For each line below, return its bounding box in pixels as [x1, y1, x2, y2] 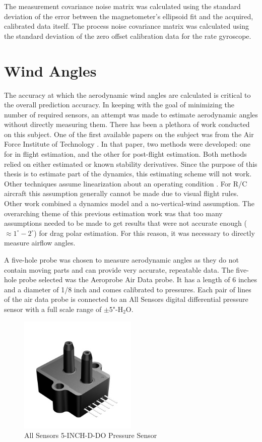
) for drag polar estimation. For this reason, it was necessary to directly [34, 227, 255, 238]
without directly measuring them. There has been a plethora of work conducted [4, 119, 250, 130]
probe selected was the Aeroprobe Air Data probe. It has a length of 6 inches [19, 274, 257, 285]
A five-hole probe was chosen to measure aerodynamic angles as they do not [4, 255, 239, 265]
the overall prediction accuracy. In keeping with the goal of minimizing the [4, 99, 235, 110]
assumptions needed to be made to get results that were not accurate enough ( [4, 218, 247, 228]
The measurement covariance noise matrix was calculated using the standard [4, 1, 241, 11]
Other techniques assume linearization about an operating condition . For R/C [4, 178, 247, 188]
